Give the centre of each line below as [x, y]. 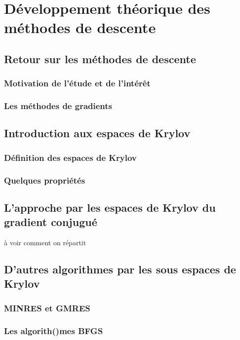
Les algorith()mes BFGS [54, 330]
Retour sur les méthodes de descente [100, 58]
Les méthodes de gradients [58, 106]
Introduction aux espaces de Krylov [97, 133]
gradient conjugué [51, 222]
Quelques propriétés [45, 180]
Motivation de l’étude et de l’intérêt [77, 83]
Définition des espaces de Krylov [70, 157]
